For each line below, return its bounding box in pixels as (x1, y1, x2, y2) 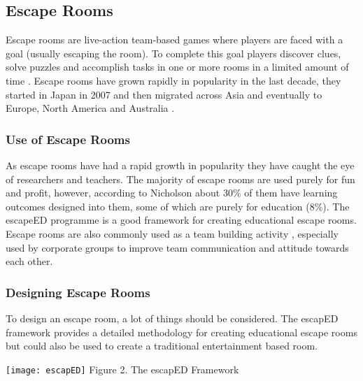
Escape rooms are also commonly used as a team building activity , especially (6, 226, 339, 240)
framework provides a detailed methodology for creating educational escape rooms (6, 324, 357, 339)
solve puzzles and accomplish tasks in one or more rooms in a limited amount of (6, 59, 349, 74)
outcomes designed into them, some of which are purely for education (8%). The (6, 199, 350, 213)
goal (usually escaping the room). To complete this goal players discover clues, (6, 45, 341, 60)
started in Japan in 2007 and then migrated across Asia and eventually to (6, 87, 322, 101)
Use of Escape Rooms (6, 130, 130, 148)
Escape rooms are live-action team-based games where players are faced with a (6, 32, 343, 47)
